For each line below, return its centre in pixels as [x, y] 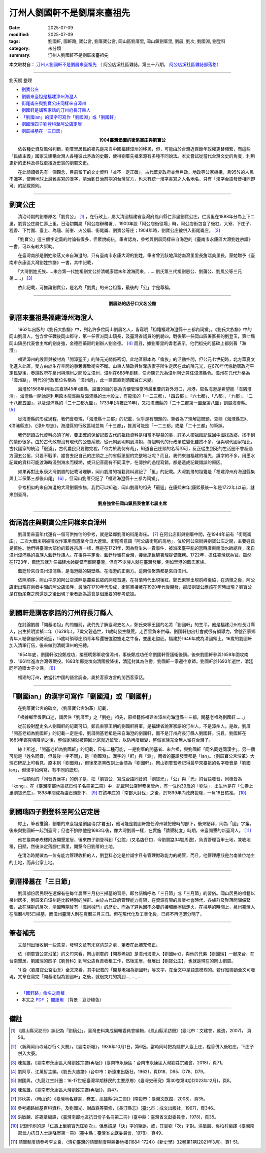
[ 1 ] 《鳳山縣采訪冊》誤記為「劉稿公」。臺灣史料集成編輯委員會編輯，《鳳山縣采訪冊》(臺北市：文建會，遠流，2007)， [128, 1031]
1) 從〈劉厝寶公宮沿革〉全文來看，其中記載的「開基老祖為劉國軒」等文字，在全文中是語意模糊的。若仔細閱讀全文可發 [136, 969]
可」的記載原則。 [26, 186]
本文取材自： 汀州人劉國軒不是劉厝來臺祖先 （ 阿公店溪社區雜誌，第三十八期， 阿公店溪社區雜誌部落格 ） [115, 64]
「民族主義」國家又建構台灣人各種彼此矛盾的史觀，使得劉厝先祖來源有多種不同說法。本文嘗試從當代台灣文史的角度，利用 [132, 156]
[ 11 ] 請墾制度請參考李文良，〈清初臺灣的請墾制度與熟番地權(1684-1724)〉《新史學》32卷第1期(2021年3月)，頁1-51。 [126, 1142]
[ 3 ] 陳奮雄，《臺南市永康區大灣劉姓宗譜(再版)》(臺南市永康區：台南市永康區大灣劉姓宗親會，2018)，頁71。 [118, 1062]
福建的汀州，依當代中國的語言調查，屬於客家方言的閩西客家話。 [82, 677]
